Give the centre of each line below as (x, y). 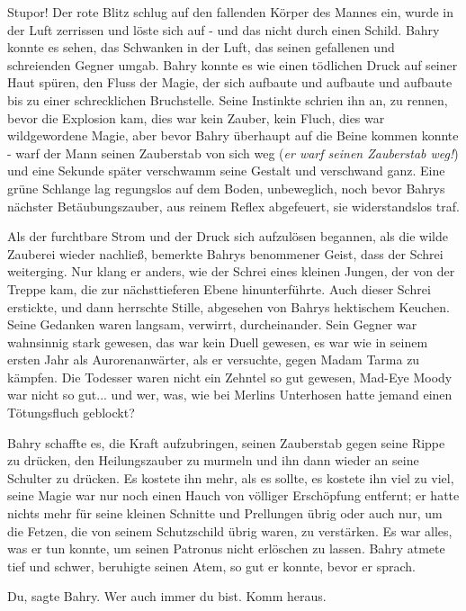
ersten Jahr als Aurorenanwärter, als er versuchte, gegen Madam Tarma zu (214, 359)
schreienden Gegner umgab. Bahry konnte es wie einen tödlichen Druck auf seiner (233, 64)
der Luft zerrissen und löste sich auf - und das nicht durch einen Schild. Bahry (224, 29)
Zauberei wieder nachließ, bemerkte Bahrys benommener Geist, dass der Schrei (225, 253)
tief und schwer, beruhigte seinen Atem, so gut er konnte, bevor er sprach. (211, 566)
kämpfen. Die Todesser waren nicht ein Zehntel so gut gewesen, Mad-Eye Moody (230, 377)
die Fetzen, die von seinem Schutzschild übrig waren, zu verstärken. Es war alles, (230, 530)
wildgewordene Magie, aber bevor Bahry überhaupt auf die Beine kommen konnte (233, 135)
